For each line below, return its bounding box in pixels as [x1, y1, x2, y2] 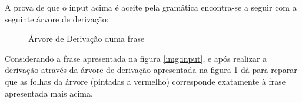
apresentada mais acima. [5, 87, 93, 99]
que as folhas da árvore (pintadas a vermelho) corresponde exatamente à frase [5, 75, 286, 87]
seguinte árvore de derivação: [5, 12, 109, 25]
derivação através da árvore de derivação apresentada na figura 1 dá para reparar [5, 64, 297, 76]
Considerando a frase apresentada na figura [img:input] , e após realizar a [5, 52, 267, 64]
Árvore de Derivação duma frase [28, 32, 145, 45]
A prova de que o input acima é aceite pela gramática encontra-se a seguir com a [5, 1, 297, 13]
